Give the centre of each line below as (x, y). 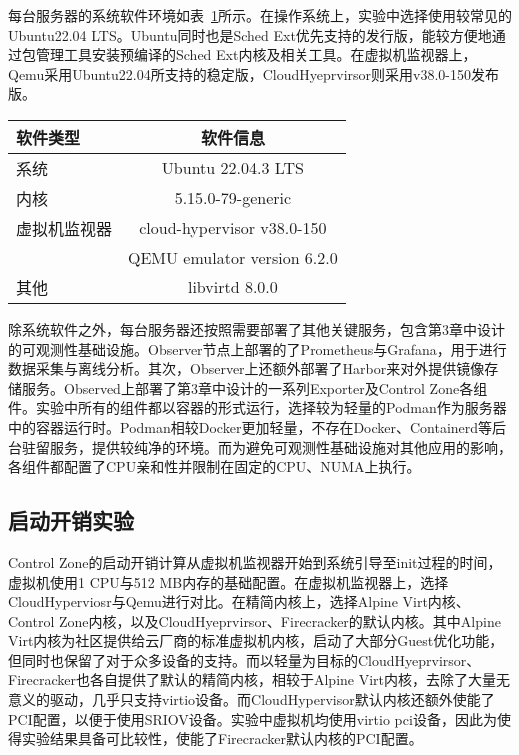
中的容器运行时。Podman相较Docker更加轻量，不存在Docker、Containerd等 (250, 426)
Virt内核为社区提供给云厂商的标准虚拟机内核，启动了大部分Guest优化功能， (256, 640)
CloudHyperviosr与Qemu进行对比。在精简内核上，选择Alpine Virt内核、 (239, 601)
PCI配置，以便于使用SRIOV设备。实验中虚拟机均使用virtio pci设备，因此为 (252, 718)
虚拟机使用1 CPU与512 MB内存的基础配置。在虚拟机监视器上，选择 (228, 581)
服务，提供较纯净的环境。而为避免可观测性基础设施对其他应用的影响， (280, 446)
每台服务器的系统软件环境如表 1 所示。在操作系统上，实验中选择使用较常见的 (260, 15)
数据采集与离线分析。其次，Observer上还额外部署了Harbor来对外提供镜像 (246, 368)
